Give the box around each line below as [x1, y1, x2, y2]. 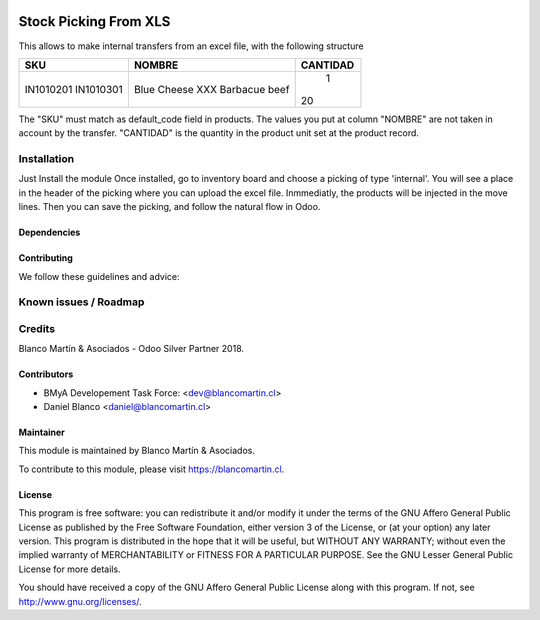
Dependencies [18, 226, 81, 239]
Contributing [18, 252, 74, 264]
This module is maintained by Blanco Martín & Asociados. [18, 445, 255, 457]
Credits [18, 321, 55, 335]
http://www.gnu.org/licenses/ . [18, 595, 142, 607]
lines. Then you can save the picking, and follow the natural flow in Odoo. [18, 201, 321, 213]
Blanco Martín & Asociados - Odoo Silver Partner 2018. [18, 343, 245, 355]
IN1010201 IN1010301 [24, 82, 124, 96]
